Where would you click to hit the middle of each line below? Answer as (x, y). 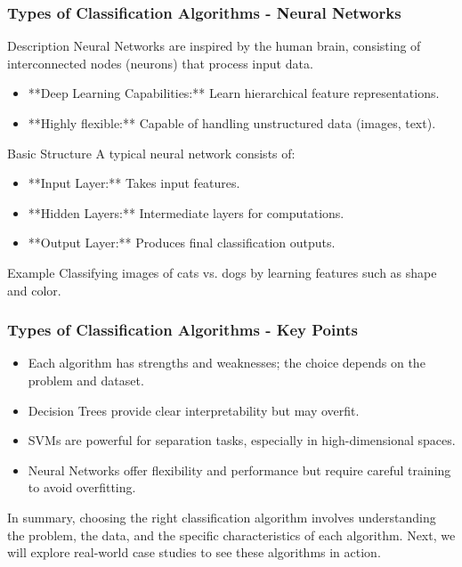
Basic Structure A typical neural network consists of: (151, 153)
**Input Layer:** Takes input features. (134, 183)
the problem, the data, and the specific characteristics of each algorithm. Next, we (231, 535)
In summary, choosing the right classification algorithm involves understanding (222, 517)
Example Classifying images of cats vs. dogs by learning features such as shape (222, 272)
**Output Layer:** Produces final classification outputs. (182, 243)
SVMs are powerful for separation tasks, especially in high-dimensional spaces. (242, 440)
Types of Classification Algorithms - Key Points (182, 330)
